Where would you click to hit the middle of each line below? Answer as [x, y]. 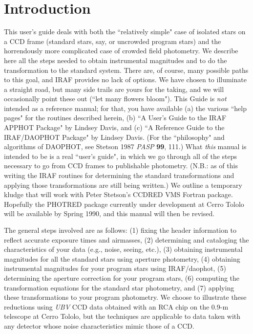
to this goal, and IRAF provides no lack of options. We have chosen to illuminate [125, 79]
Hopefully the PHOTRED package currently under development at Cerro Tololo [124, 204]
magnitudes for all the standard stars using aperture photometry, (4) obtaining [122, 258]
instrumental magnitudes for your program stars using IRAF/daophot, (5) [115, 268]
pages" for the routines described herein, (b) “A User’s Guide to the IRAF [115, 118]
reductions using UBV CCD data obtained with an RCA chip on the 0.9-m [116, 306]
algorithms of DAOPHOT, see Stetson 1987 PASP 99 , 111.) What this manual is [125, 146]
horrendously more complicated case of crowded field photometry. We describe [121, 51]
